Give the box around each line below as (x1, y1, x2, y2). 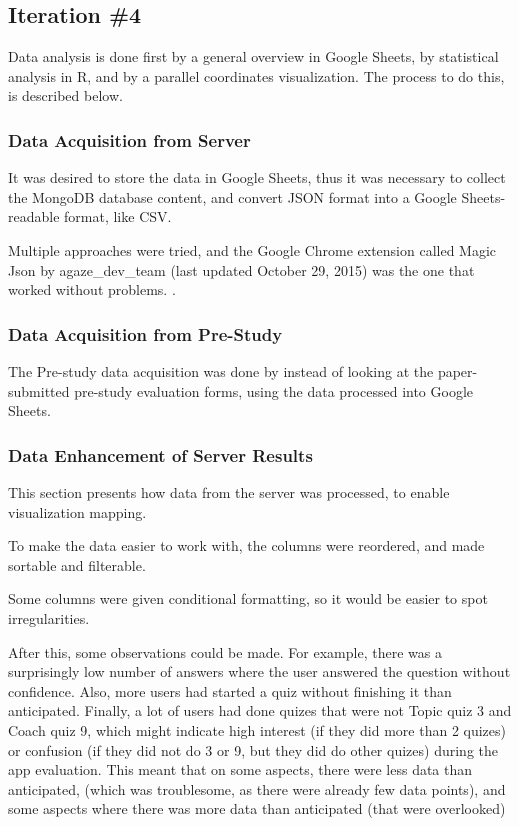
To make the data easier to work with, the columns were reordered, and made (8, 535, 485, 556)
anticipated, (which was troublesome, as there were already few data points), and (8, 778, 506, 799)
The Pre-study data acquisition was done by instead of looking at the (8, 360, 434, 381)
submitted (8, 380, 70, 401)
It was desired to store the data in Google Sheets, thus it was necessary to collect (8, 167, 506, 188)
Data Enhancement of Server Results (8, 442, 313, 467)
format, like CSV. (64, 206, 172, 227)
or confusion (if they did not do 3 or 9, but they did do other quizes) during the (8, 739, 498, 760)
